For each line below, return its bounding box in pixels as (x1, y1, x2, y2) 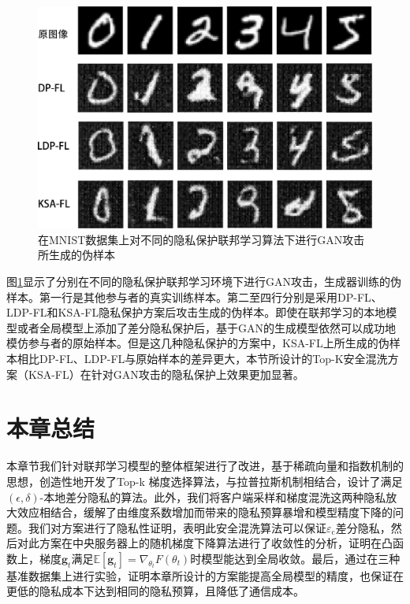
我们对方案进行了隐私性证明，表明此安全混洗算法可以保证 (28, 519, 326, 535)
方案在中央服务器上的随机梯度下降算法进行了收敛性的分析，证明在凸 (39, 535, 393, 551)
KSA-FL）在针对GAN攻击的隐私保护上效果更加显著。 (28, 365, 304, 382)
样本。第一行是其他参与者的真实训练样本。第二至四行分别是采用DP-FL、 (6, 288, 382, 305)
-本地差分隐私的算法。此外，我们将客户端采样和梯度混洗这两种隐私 (39, 488, 386, 505)
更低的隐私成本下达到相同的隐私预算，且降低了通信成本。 (6, 583, 304, 599)
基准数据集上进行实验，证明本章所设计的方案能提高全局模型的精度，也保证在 (6, 567, 404, 584)
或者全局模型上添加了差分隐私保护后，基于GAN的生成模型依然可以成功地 (17, 319, 396, 335)
